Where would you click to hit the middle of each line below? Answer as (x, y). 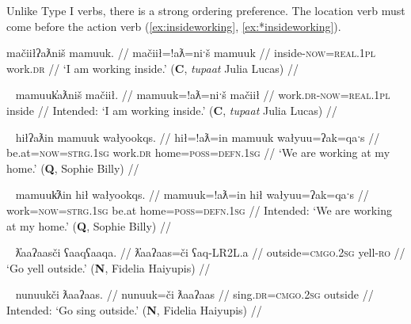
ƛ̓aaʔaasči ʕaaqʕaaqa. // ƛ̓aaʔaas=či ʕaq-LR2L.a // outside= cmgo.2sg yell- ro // (210, 252)
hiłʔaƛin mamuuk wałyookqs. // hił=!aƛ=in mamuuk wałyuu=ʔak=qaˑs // (198, 137)
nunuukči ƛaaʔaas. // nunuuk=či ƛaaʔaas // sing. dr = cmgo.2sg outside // (194, 294)
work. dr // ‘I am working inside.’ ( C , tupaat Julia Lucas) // (152, 68)
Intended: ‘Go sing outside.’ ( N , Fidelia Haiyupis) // (134, 309)
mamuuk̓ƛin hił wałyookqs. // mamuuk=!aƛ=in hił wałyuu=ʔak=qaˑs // (192, 194)
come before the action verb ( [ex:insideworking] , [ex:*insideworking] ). (174, 26)
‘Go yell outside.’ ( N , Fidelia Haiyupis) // (108, 267)
